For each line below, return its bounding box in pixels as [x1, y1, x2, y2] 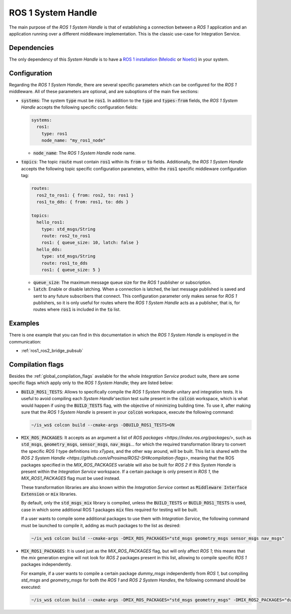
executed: [21, 584, 41, 590]
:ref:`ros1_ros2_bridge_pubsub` [21, 348, 83, 354]
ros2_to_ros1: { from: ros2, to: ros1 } [36, 192, 134, 198]
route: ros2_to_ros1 [41, 233, 91, 239]
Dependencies [9, 44, 54, 52]
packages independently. [21, 562, 72, 567]
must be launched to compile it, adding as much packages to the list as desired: [21, 522, 180, 528]
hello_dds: [36, 246, 63, 252]
